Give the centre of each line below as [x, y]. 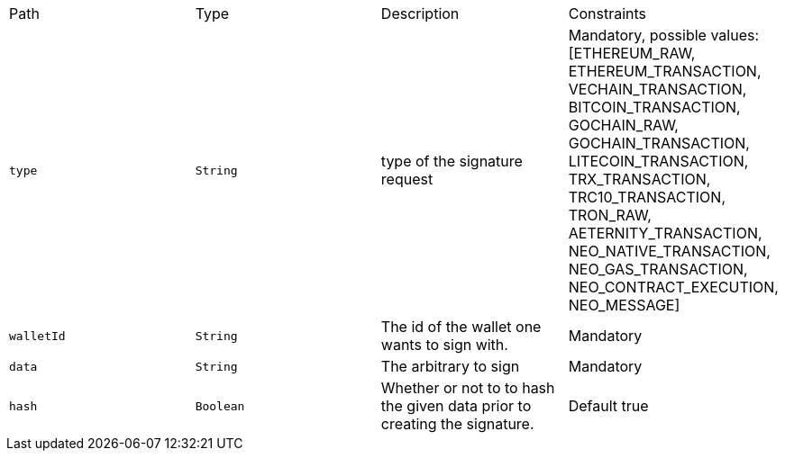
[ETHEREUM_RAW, [632, 53]
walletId [37, 336]
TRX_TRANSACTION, [639, 179]
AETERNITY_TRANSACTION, [665, 233]
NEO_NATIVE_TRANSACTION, [669, 251]
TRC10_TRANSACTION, [647, 197]
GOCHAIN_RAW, [623, 125]
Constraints [607, 13]
